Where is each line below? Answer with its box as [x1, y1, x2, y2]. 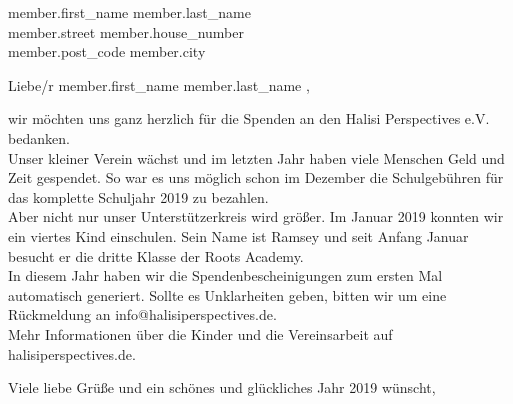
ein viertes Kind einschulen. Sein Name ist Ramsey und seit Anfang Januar [8, 225, 469, 246]
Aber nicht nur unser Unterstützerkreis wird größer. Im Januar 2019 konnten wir [8, 206, 504, 227]
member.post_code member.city [8, 41, 206, 62]
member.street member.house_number [8, 21, 244, 42]
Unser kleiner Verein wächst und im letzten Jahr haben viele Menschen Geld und [8, 147, 505, 168]
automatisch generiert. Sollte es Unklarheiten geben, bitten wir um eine [8, 284, 447, 305]
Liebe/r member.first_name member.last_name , [8, 74, 310, 95]
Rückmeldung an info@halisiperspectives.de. [8, 304, 277, 325]
